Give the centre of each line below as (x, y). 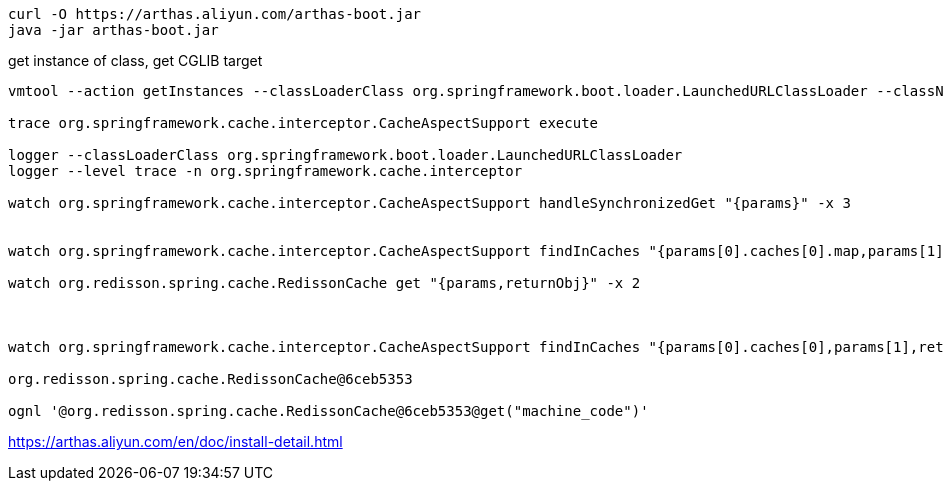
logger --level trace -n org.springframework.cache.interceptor (265, 171)
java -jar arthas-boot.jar (113, 30)
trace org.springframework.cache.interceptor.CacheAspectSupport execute (303, 123)
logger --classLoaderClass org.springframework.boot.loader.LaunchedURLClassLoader (345, 155)
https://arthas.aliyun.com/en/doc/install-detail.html (175, 441)
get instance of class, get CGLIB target (135, 60)
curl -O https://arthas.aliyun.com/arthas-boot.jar (215, 14)
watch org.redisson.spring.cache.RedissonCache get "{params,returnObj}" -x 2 (324, 283)
